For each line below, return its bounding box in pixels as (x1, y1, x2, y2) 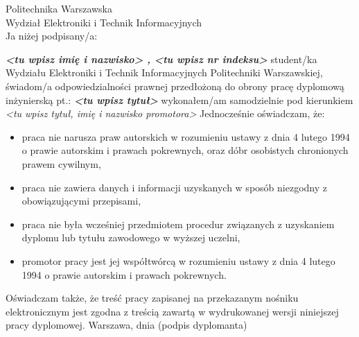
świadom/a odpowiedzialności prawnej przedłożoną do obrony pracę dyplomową (6, 78, 344, 93)
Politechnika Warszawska (6, 1, 112, 15)
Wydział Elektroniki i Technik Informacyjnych (6, 15, 202, 29)
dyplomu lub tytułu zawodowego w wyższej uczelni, (21, 230, 240, 245)
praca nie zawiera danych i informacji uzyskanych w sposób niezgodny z (21, 180, 327, 194)
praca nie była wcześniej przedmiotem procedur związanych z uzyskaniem (21, 216, 335, 231)
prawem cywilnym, (21, 156, 101, 171)
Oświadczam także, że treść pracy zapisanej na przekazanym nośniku (6, 291, 299, 305)
